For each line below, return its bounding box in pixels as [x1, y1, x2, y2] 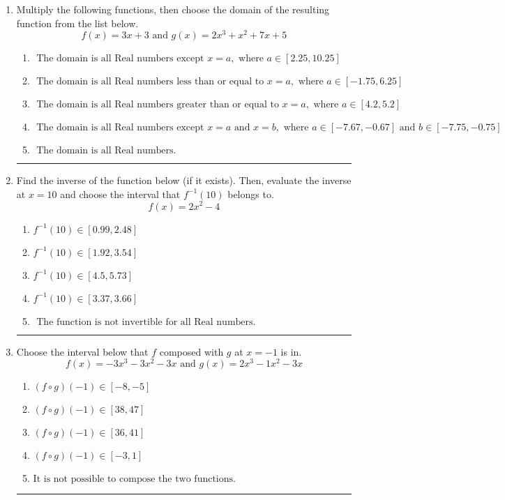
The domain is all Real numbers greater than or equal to [36, 100, 279, 110]
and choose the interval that [60, 186, 181, 201]
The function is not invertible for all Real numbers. [36, 317, 256, 327]
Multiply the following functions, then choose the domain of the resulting [16, 2, 330, 16]
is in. [280, 344, 302, 358]
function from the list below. [16, 15, 139, 30]
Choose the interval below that [16, 344, 149, 358]
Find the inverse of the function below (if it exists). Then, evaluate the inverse [16, 173, 352, 188]
